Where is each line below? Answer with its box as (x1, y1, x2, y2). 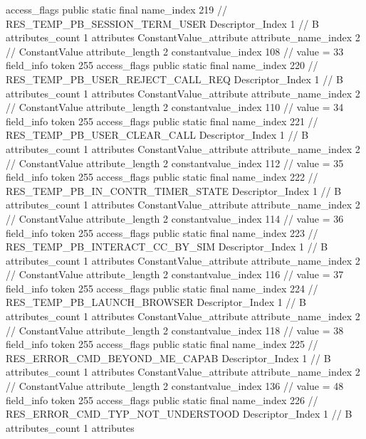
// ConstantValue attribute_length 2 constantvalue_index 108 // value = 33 (6, 43, 344, 58)
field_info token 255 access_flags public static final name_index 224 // (6, 280, 318, 295)
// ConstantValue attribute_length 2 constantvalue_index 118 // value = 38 (6, 322, 344, 337)
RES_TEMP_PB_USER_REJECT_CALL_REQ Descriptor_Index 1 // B (6, 71, 343, 86)
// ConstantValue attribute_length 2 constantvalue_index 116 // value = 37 (6, 267, 344, 282)
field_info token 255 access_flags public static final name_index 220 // (6, 58, 318, 73)
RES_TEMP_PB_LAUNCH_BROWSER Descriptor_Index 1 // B (6, 295, 306, 310)
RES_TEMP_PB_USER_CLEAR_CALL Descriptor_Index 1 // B (6, 127, 309, 142)
